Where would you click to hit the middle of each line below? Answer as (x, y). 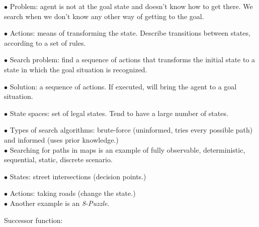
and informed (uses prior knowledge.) (61, 139)
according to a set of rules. (45, 42)
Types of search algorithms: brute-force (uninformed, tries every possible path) (131, 130)
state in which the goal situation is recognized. (76, 69)
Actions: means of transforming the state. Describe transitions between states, (130, 33)
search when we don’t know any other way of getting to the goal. (104, 16)
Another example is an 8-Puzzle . (60, 203)
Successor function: (33, 220)
